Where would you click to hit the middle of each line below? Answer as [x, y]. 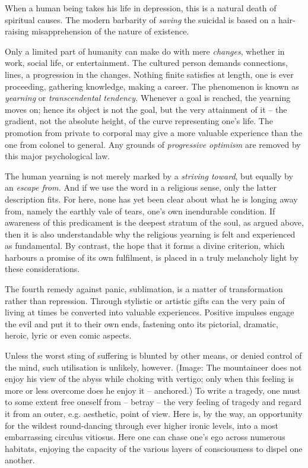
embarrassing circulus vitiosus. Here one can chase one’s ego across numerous [145, 437]
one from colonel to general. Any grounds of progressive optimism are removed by [153, 144]
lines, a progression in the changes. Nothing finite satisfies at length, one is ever [149, 74]
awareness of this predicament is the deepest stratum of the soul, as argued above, [154, 222]
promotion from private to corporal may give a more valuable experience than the [154, 132]
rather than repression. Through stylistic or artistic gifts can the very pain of [145, 300]
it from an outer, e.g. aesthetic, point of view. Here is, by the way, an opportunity [154, 413]
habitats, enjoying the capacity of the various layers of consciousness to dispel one [154, 448]
